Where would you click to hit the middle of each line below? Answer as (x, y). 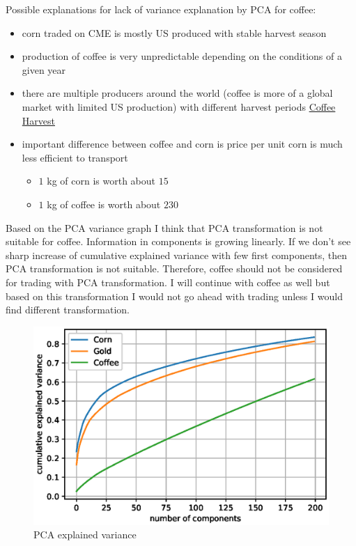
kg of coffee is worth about (104, 204)
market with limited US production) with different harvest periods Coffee (179, 106)
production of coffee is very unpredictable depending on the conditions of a (182, 56)
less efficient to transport (75, 157)
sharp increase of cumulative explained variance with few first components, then (177, 255)
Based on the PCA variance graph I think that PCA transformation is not (164, 227)
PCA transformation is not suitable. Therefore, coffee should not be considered (174, 268)
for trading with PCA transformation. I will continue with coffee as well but (168, 282)
